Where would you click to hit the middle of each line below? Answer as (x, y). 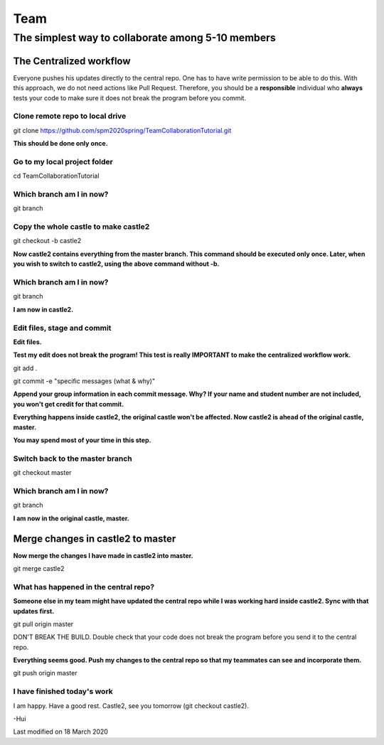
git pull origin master (43, 624)
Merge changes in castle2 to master (95, 538)
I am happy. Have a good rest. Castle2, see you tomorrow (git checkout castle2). (131, 706)
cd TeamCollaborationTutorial (56, 176)
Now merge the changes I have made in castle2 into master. (103, 555)
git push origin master (45, 673)
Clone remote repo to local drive (70, 116)
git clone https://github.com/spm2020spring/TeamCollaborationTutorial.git (122, 130)
